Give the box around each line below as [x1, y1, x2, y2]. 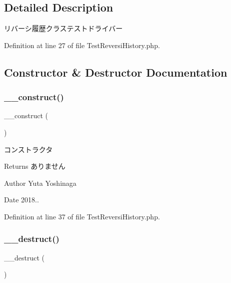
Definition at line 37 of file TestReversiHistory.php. [4, 211, 160, 221]
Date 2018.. [4, 194, 39, 205]
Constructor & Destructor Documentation [4, 64, 227, 80]
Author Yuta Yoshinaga [4, 177, 76, 188]
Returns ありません [4, 161, 65, 171]
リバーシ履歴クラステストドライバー [4, 23, 123, 34]
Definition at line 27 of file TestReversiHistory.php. [4, 40, 160, 50]
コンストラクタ [4, 144, 53, 154]
